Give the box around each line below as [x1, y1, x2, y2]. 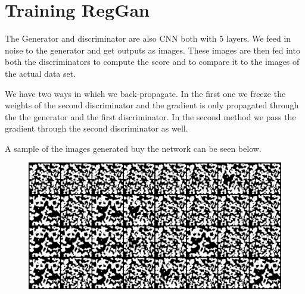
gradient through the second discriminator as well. [5, 122, 188, 135]
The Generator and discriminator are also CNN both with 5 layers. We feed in [5, 32, 291, 45]
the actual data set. [5, 67, 76, 79]
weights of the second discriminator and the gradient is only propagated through [5, 99, 299, 111]
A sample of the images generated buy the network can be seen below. [5, 142, 262, 154]
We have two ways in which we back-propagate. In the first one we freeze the [5, 87, 286, 99]
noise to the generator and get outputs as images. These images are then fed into [5, 43, 300, 56]
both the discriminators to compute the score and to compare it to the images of [5, 55, 300, 68]
